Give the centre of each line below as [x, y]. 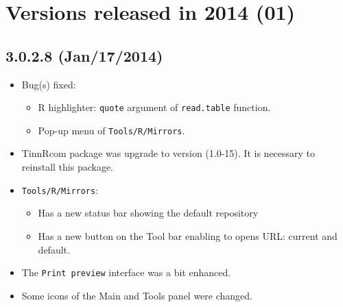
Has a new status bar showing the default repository [148, 213]
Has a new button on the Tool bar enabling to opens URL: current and [188, 235]
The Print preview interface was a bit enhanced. [126, 272]
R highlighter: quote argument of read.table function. [154, 107]
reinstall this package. [67, 167]
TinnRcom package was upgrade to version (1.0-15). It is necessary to [168, 153]
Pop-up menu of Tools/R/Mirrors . [111, 130]
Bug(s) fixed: [49, 84]
